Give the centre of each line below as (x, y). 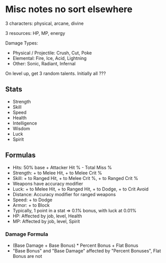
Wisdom (21, 128)
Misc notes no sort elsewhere (69, 9)
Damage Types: (22, 43)
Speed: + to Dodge (32, 200)
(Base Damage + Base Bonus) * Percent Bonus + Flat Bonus (75, 245)
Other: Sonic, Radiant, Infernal (44, 63)
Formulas (21, 155)
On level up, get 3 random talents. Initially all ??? (56, 73)
